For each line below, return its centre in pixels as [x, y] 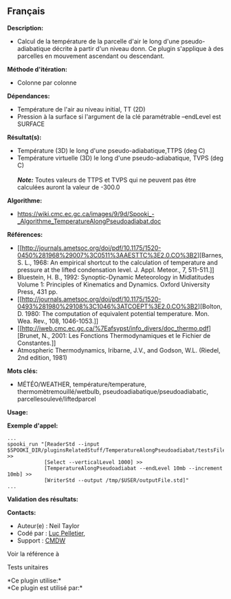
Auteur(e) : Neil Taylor [48, 525]
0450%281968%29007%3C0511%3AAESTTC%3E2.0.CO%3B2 [107, 255]
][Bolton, [210, 306]
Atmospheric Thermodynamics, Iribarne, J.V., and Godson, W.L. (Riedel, [119, 350]
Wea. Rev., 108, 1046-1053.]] [57, 321]
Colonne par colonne [47, 83]
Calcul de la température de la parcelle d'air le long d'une [98, 41]
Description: [25, 28]
